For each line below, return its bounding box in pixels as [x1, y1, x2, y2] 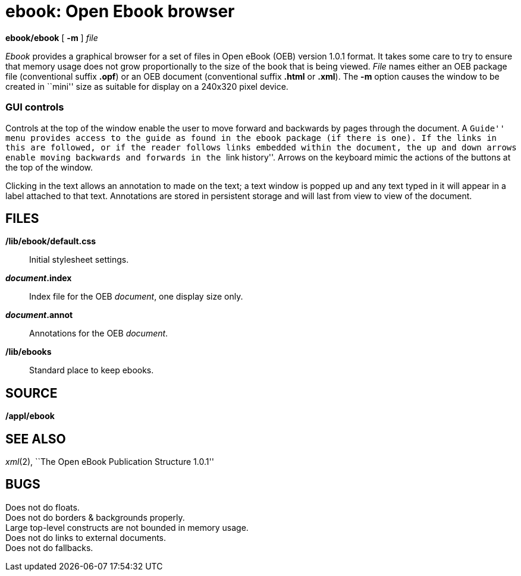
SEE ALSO [5, 431, 66, 446]
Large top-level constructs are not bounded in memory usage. [5, 522, 249, 533]
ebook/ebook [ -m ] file [5, 32, 98, 43]
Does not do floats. [5, 502, 80, 512]
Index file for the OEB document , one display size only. [29, 291, 243, 302]
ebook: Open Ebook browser [5, 1, 235, 21]
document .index [5, 273, 72, 284]
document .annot [5, 310, 73, 320]
